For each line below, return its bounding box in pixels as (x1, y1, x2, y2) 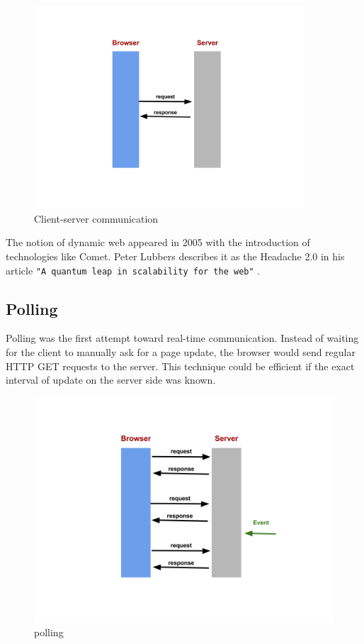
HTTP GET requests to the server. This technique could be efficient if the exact (6, 358, 355, 373)
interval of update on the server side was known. (6, 372, 216, 387)
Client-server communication (34, 211, 159, 226)
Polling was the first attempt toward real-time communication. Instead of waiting (6, 331, 359, 345)
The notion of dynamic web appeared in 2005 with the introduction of (6, 235, 310, 250)
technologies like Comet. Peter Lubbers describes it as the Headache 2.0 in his (6, 248, 345, 263)
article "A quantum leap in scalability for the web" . (6, 262, 261, 277)
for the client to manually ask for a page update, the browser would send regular (6, 345, 356, 360)
